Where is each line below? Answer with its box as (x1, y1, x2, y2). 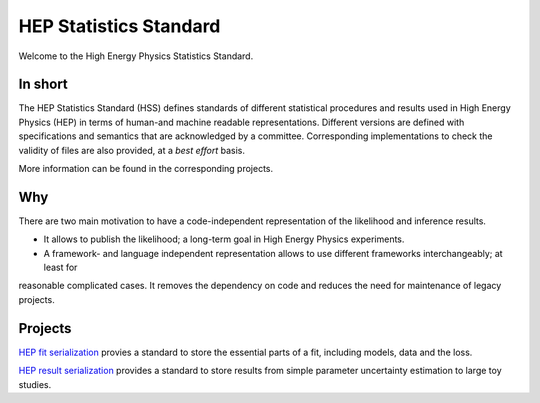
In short (18, 76, 69, 93)
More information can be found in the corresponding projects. (18, 163, 274, 175)
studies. (18, 378, 52, 390)
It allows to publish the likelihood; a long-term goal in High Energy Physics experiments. (43, 233, 405, 245)
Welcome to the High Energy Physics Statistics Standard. (18, 50, 254, 62)
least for (43, 261, 78, 274)
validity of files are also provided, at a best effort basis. (18, 144, 245, 156)
